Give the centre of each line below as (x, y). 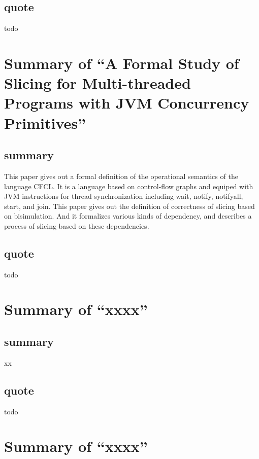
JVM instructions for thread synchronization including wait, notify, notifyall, (124, 196)
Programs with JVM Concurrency (127, 103)
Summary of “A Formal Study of (122, 63)
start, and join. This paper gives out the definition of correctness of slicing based (129, 206)
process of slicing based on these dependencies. (77, 225)
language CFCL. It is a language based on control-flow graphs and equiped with (129, 186)
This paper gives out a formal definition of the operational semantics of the (121, 176)
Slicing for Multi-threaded (98, 83)
